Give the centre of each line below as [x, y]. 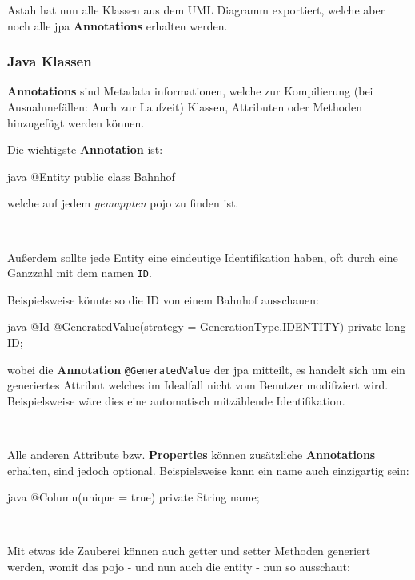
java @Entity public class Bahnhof [91, 176]
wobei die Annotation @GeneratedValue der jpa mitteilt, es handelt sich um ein [206, 369]
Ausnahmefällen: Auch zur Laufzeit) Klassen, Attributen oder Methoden [185, 107]
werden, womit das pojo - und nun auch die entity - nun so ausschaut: [179, 566]
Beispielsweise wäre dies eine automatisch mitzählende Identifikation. [176, 400]
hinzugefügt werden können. [76, 122]
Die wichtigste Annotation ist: [85, 149]
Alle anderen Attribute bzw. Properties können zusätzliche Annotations [192, 455]
